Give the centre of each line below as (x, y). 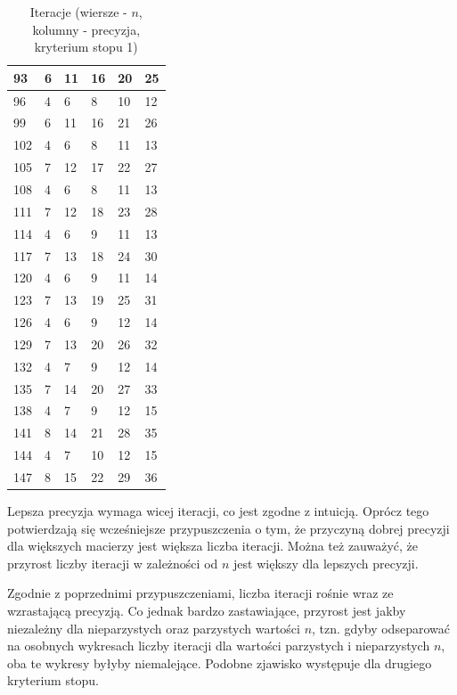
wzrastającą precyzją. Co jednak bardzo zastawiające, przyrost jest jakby (207, 611)
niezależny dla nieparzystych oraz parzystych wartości (154, 628)
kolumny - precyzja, (86, 29)
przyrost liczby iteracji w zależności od (113, 563)
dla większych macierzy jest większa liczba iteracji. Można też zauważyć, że (213, 546)
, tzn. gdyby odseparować (381, 628)
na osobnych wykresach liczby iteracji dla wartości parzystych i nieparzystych (219, 646)
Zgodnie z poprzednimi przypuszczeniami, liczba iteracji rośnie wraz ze (200, 593)
